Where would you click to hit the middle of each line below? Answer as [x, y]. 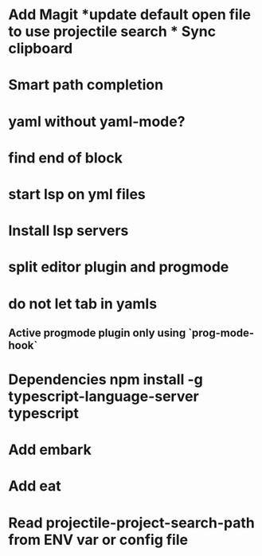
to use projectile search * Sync [112, 31]
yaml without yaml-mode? [97, 121]
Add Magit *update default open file [129, 15]
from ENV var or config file [98, 540]
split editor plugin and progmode [119, 267]
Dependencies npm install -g [106, 380]
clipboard [41, 49]
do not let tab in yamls [83, 303]
